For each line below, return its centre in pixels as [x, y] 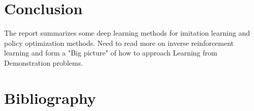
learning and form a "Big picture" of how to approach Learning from [111, 53]
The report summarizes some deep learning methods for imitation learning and [127, 33]
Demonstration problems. [44, 62]
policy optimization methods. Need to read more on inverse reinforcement [119, 43]
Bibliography [50, 98]
